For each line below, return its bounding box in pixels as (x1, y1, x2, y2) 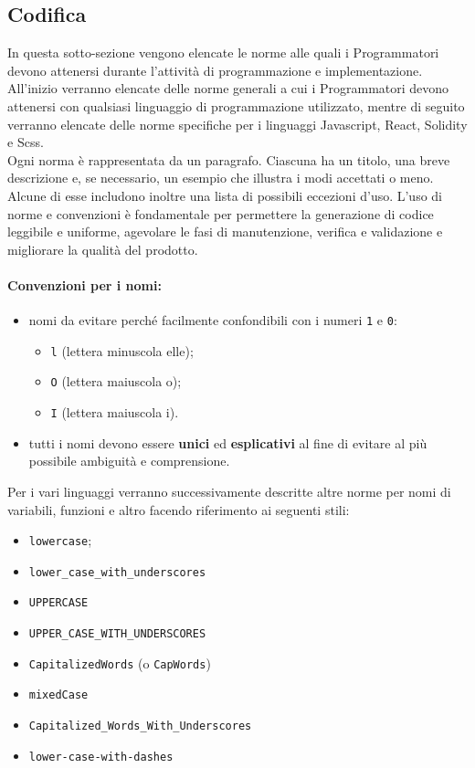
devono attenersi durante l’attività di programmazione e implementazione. (7, 60, 423, 79)
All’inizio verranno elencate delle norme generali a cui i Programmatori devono (7, 79, 449, 98)
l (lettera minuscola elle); (50, 341, 194, 360)
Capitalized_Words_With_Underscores (28, 720, 252, 733)
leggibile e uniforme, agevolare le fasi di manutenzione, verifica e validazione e (7, 222, 443, 241)
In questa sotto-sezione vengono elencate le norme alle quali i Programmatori (7, 43, 439, 62)
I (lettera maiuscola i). (50, 403, 179, 422)
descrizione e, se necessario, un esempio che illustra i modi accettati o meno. (7, 168, 434, 187)
